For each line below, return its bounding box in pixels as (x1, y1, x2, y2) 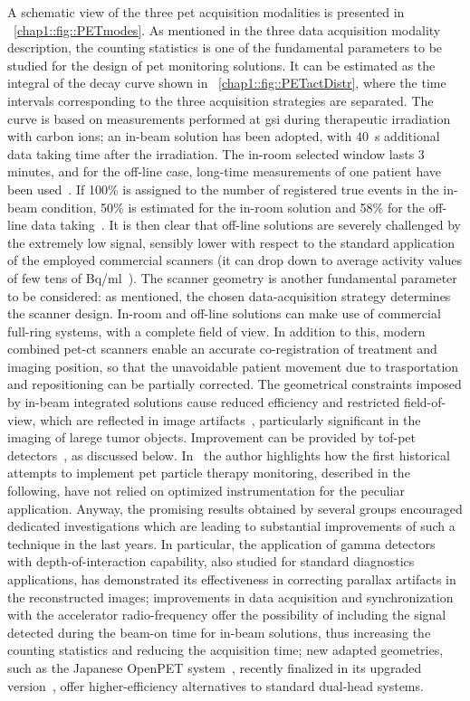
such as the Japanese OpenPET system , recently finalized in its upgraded (7, 658, 422, 677)
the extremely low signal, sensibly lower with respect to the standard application (7, 232, 456, 251)
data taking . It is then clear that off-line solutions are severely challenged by (31, 215, 461, 234)
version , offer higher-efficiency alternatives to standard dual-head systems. (7, 676, 424, 695)
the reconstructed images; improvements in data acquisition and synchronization (7, 587, 454, 606)
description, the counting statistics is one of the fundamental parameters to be (7, 38, 443, 57)
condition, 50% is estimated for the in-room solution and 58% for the (41, 197, 425, 216)
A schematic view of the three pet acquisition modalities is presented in (7, 3, 405, 21)
